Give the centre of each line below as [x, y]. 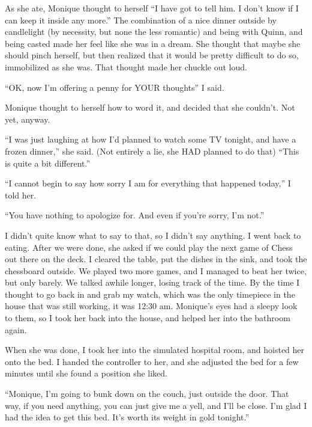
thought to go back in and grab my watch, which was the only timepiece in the [150, 294]
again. [16, 329]
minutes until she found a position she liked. [86, 373]
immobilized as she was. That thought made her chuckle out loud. [126, 66]
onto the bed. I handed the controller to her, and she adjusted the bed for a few [152, 361]
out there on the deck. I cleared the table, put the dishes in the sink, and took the [156, 259]
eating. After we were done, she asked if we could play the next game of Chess [149, 247]
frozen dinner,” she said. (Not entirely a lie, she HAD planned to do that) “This [152, 151]
